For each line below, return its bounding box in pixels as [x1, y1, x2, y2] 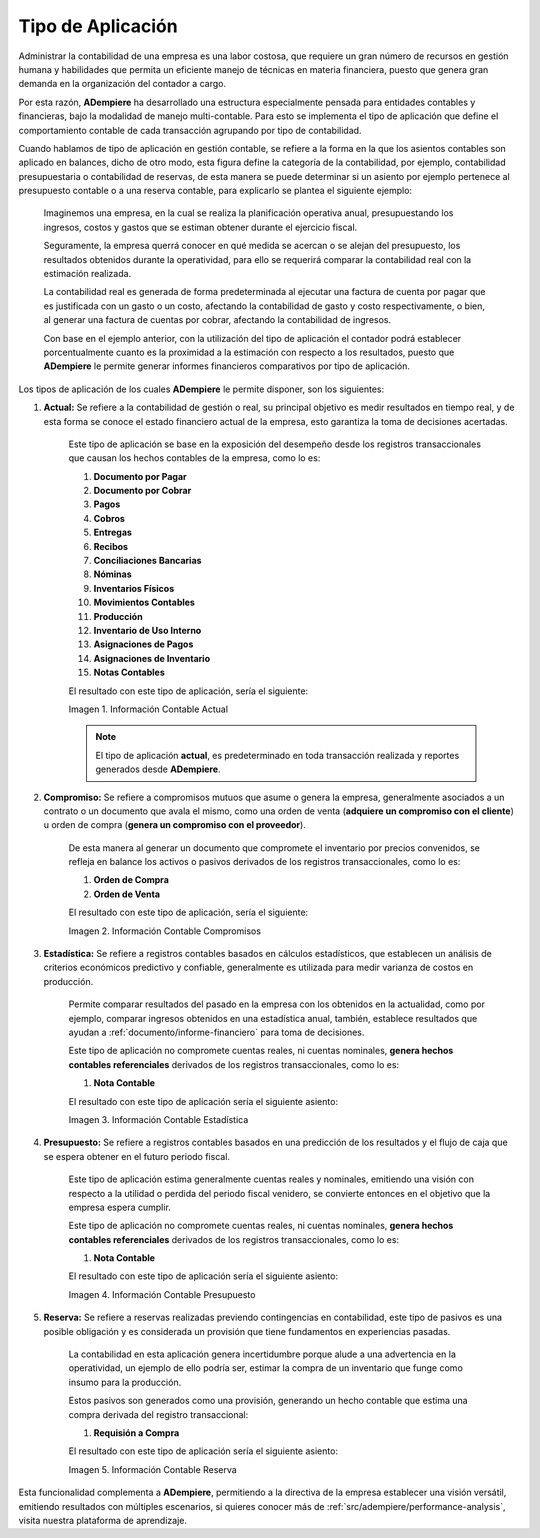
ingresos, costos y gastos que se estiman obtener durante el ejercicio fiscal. [43, 221, 358, 233]
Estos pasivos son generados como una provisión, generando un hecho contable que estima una [68, 1395, 469, 1407]
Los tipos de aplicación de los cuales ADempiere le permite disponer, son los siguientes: [18, 383, 385, 395]
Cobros [93, 512, 125, 524]
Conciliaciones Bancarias [93, 555, 202, 567]
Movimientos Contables [93, 596, 195, 609]
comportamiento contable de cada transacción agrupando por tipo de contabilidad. [18, 124, 362, 136]
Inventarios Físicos [93, 582, 175, 594]
